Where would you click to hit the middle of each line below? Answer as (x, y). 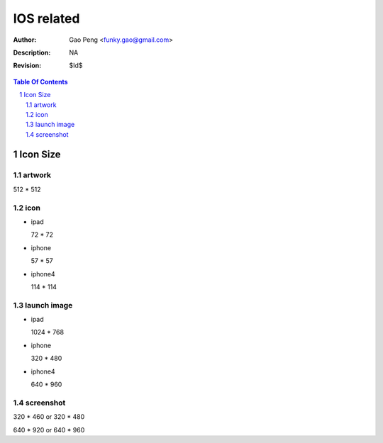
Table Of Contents (40, 82)
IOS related (46, 18)
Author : (25, 40)
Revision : (27, 66)
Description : (32, 52)
